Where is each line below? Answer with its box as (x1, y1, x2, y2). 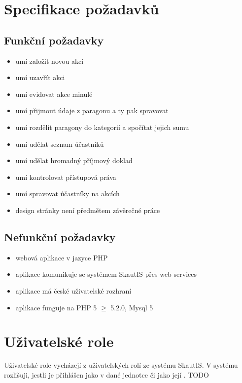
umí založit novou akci (15, 55, 84, 66)
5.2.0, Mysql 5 (110, 302, 153, 312)
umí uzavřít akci (15, 72, 65, 83)
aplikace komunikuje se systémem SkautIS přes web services (15, 269, 197, 279)
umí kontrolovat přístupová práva (15, 171, 116, 182)
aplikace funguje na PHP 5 (15, 302, 97, 312)
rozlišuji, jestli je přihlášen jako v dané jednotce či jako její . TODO (4, 369, 209, 380)
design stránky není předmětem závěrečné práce (15, 205, 160, 215)
